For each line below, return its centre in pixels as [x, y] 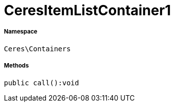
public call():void [42, 83]
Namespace [21, 32]
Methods [17, 66]
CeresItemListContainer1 [87, 10]
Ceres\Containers [37, 49]
